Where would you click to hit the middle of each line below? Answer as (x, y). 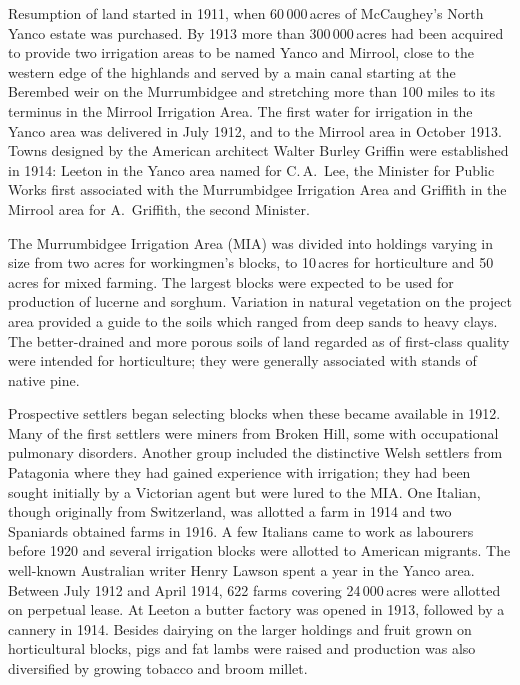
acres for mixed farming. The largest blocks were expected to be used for (231, 281)
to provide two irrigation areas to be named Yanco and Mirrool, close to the (241, 52)
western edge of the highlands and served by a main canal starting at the (232, 71)
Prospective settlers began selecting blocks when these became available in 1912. (254, 413)
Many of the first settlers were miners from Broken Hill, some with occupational (253, 432)
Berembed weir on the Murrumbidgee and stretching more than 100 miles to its (252, 91)
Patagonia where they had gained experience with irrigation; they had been (239, 472)
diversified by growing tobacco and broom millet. (158, 668)
